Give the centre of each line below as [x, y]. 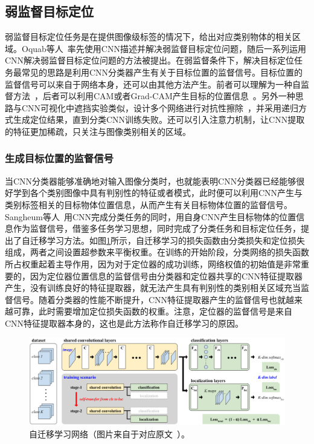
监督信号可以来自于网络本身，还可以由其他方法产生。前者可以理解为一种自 [153, 84]
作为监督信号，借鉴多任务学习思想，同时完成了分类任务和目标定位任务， [157, 228]
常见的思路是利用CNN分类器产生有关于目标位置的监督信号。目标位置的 [162, 72]
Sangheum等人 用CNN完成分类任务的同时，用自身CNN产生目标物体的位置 [151, 216]
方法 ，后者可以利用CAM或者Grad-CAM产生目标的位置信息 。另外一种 [154, 96]
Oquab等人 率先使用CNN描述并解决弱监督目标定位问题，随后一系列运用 [164, 48]
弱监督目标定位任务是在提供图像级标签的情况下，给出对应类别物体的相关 [149, 37]
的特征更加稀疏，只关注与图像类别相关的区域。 [98, 131]
